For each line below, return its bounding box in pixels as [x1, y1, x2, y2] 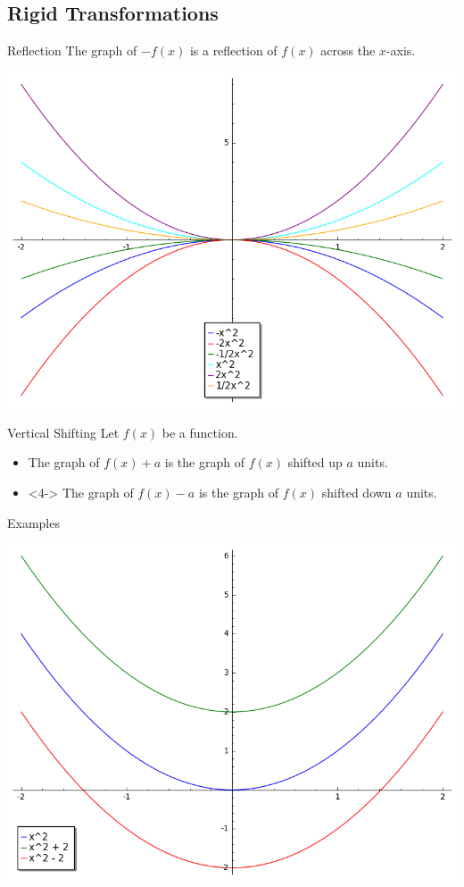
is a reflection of [189, 41, 278, 60]
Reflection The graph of [7, 41, 137, 60]
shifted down [321, 483, 392, 501]
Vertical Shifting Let [7, 423, 120, 441]
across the [320, 41, 376, 60]
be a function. [162, 423, 238, 441]
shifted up [287, 453, 343, 472]
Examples [7, 513, 60, 531]
